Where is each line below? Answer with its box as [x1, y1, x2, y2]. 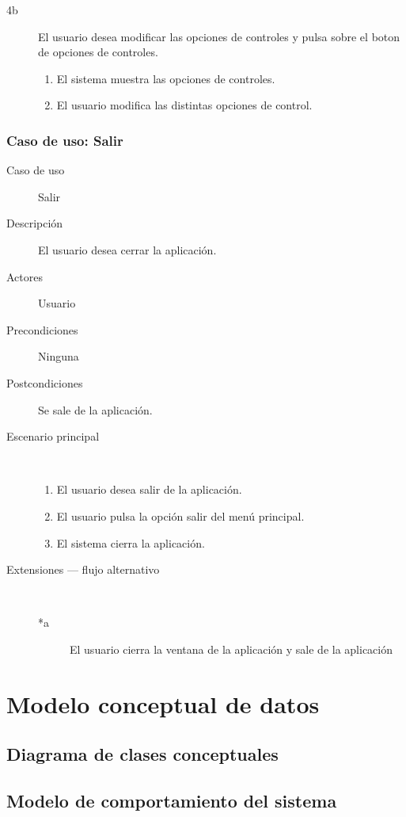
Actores [6, 268, 43, 284]
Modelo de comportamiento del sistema [6, 788, 337, 813]
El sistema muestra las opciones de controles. [56, 70, 275, 86]
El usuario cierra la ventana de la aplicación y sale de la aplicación [70, 640, 393, 657]
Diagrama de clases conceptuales [6, 742, 279, 766]
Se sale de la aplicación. [38, 401, 153, 418]
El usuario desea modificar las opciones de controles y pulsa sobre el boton [38, 28, 400, 44]
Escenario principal [6, 428, 100, 445]
